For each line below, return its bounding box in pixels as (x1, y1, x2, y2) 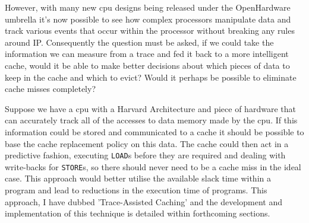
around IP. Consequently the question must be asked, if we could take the (5, 36, 274, 48)
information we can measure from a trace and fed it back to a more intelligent (5, 47, 289, 60)
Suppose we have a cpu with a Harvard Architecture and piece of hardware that (5, 102, 296, 114)
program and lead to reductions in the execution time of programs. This (5, 184, 267, 196)
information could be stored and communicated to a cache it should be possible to (5, 125, 304, 138)
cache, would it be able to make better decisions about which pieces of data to (5, 59, 290, 71)
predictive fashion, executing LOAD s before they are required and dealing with (5, 149, 286, 161)
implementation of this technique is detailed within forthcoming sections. (5, 207, 270, 219)
